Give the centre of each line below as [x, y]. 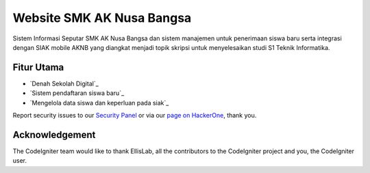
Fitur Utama [38, 67]
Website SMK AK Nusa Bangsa [102, 18]
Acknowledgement [54, 134]
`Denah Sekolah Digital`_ [64, 83]
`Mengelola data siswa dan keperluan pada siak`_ [99, 103]
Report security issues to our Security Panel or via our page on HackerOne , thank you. [135, 116]
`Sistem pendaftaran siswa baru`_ [77, 93]
